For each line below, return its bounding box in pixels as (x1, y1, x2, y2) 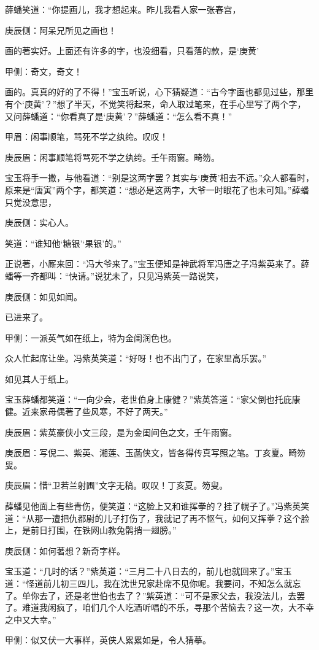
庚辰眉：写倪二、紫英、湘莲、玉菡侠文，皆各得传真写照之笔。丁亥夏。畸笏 (5, 446, 306, 459)
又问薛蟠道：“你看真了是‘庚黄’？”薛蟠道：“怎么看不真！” (5, 109, 233, 122)
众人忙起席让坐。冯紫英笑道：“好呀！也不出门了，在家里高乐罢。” (5, 352, 267, 365)
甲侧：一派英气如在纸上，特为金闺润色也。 (5, 331, 177, 344)
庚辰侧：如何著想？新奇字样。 (5, 544, 125, 557)
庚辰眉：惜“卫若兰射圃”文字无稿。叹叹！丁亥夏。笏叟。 (5, 479, 228, 492)
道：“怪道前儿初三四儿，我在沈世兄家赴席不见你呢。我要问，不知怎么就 (5, 577, 293, 589)
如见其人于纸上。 (5, 372, 74, 385)
